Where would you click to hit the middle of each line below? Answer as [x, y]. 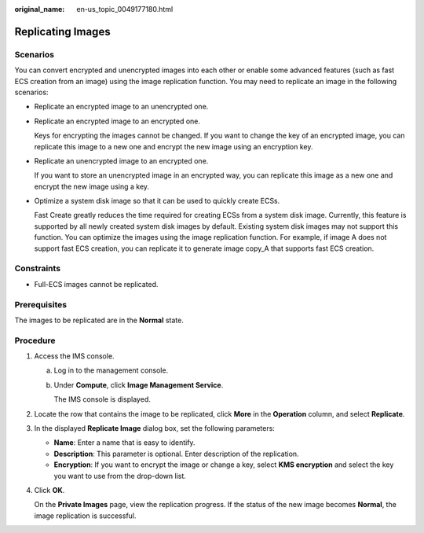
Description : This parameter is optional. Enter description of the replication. [176, 454]
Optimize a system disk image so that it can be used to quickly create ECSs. [157, 201]
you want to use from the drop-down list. [120, 476]
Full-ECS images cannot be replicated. [96, 284]
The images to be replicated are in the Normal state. [99, 320]
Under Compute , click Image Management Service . [139, 384]
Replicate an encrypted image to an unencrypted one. [121, 107]
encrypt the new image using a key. [91, 186]
